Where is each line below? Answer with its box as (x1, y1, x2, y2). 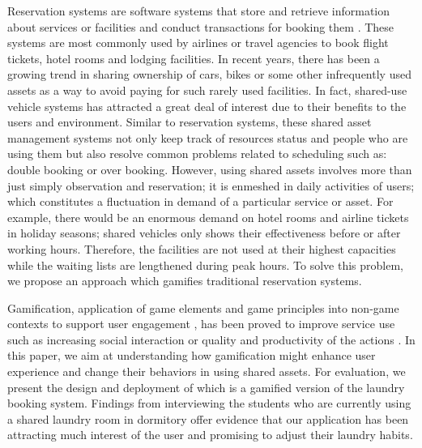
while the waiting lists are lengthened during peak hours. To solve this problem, (7, 256, 404, 273)
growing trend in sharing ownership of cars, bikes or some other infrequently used (7, 66, 411, 83)
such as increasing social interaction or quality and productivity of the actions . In (7, 331, 416, 348)
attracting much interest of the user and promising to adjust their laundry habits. (7, 426, 413, 443)
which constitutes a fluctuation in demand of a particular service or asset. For (7, 193, 394, 210)
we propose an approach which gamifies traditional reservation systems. (7, 272, 362, 289)
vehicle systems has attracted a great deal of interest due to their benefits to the (7, 97, 407, 114)
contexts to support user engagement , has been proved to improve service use (7, 315, 395, 332)
